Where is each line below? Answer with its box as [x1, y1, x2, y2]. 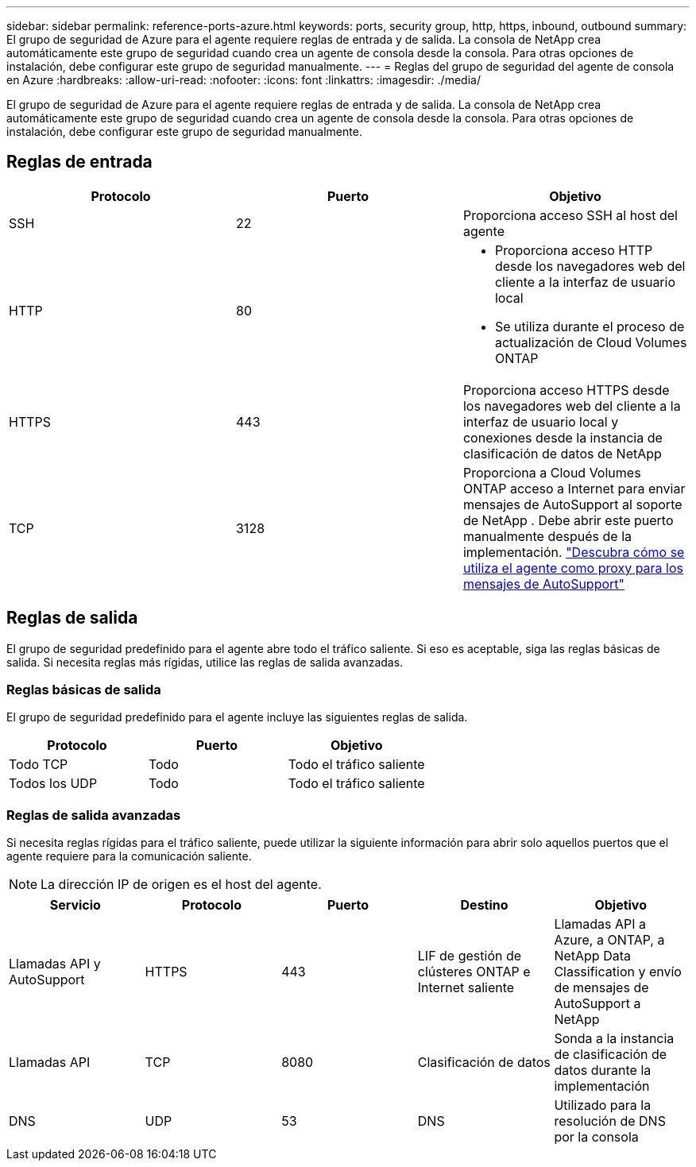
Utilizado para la [554, 1097, 652, 1114]
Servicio [49, 897, 101, 914]
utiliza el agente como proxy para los [462, 559, 684, 576]
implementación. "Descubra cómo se [462, 543, 685, 560]
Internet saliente [417, 980, 515, 996]
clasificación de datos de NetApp [462, 445, 662, 462]
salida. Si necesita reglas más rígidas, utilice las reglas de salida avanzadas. [6, 655, 404, 669]
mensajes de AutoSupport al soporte [462, 496, 682, 512]
